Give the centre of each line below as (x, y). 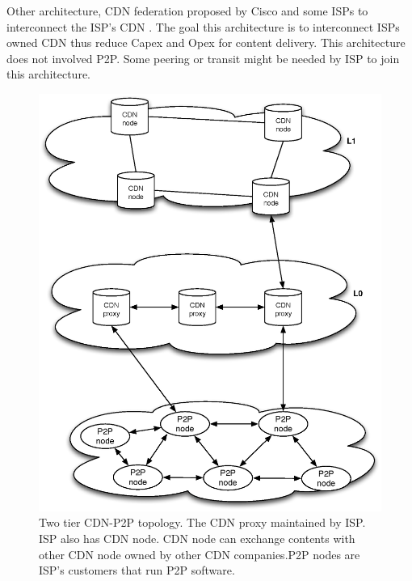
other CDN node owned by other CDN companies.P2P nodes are (200, 554)
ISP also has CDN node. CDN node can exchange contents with (197, 538)
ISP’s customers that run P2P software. (137, 570)
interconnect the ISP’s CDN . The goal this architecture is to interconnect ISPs (203, 26)
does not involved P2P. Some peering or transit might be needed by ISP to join (203, 58)
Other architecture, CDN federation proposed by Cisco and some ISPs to (187, 11)
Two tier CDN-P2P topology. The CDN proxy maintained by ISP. (202, 522)
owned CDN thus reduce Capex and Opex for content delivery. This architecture (206, 42)
